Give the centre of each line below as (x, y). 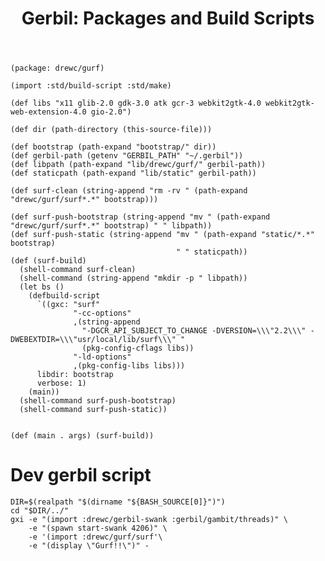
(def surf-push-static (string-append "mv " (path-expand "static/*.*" (162, 235)
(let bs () (42, 287)
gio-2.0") (111, 112)
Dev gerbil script (81, 475)
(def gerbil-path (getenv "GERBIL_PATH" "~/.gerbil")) (127, 156)
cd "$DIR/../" (40, 511)
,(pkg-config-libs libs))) (129, 366)
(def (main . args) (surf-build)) (82, 436)
